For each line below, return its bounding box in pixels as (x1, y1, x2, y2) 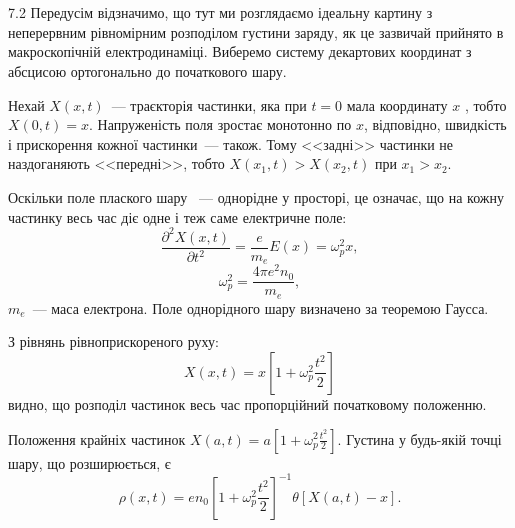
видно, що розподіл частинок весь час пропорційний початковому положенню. (8, 393, 487, 414)
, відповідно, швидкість (363, 114, 507, 135)
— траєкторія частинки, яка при (111, 94, 307, 115)
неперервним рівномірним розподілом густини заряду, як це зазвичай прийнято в (8, 21, 504, 42)
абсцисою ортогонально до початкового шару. (8, 60, 287, 81)
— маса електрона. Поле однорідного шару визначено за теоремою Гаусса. (32, 297, 489, 318)
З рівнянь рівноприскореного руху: (8, 331, 219, 352)
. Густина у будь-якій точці (337, 428, 502, 449)
